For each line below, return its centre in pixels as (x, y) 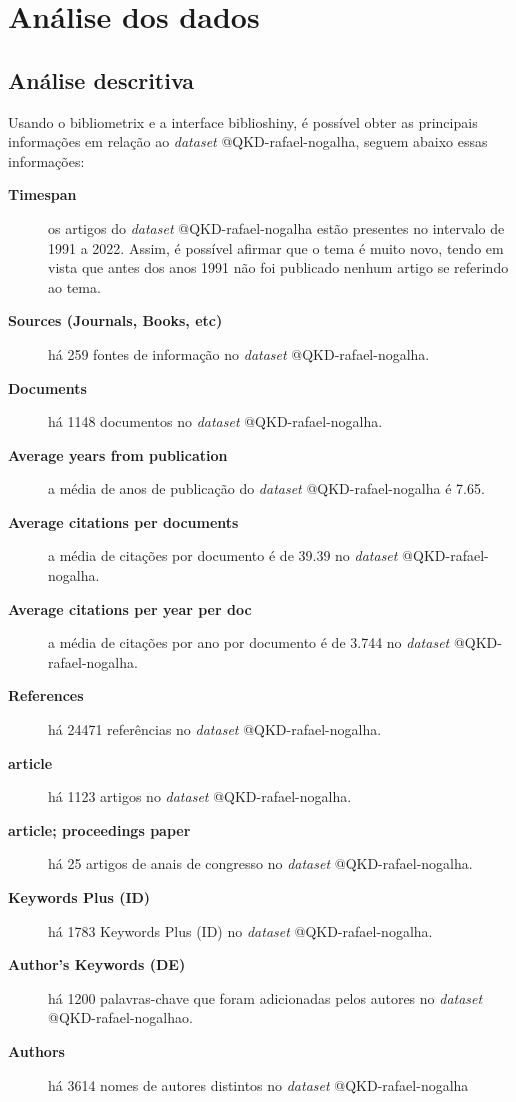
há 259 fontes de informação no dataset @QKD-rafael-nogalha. (239, 353)
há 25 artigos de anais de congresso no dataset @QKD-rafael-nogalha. (260, 863)
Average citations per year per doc (130, 608)
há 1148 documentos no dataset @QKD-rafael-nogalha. (215, 421)
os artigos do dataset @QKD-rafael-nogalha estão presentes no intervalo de (276, 227)
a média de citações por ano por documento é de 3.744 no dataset (249, 642)
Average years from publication (118, 454)
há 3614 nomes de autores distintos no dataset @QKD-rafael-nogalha (258, 1084)
